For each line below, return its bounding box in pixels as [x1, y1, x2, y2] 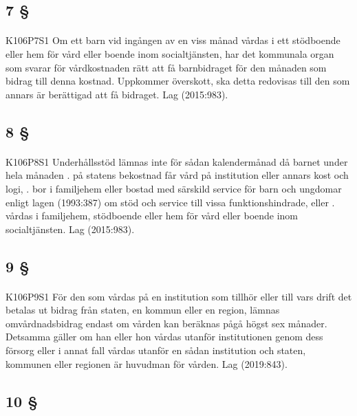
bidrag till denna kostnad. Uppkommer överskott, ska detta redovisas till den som [6, 74, 350, 88]
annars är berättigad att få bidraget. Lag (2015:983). [6, 87, 228, 101]
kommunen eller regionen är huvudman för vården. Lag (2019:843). [6, 356, 288, 371]
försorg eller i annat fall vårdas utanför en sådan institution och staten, [6, 343, 306, 358]
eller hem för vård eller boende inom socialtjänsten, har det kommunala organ [6, 46, 334, 61]
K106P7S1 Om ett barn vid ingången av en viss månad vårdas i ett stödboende [6, 33, 340, 47]
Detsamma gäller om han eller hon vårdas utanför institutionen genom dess [6, 329, 323, 344]
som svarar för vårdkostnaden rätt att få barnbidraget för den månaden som [6, 60, 327, 74]
